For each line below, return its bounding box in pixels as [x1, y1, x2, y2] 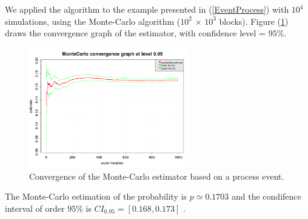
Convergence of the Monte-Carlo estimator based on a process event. [29, 169, 284, 182]
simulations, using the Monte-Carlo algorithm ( [5, 15, 181, 27]
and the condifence [232, 190, 301, 203]
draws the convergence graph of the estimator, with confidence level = [5, 27, 266, 39]
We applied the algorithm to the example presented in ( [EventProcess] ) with [5, 3, 289, 15]
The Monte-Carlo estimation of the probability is [5, 190, 187, 203]
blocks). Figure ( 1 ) [219, 15, 289, 27]
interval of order [5, 201, 65, 214]
